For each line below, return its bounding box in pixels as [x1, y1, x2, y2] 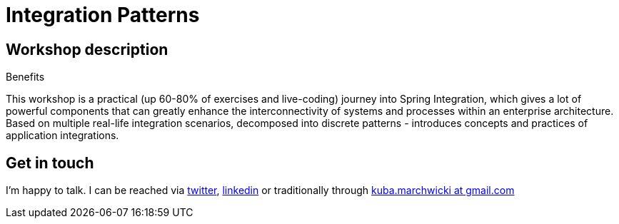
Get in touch [6, 153, 94, 172]
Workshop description [6, 40, 168, 58]
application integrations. [6, 129, 119, 142]
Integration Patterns [6, 3, 200, 27]
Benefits [6, 71, 45, 83]
